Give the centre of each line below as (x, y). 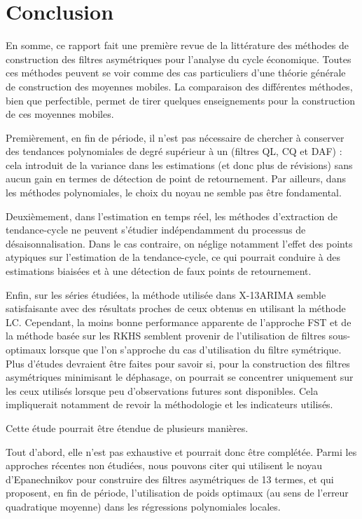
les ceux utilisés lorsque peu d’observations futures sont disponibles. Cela (162, 390)
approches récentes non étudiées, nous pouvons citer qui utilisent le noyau (164, 465)
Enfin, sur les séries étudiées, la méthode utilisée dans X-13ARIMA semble (166, 294)
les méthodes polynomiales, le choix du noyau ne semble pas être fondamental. (174, 193)
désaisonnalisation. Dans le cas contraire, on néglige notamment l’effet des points (179, 243)
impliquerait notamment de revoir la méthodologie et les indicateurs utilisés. (169, 404)
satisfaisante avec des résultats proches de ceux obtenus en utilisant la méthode (176, 308)
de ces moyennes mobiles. (60, 114)
